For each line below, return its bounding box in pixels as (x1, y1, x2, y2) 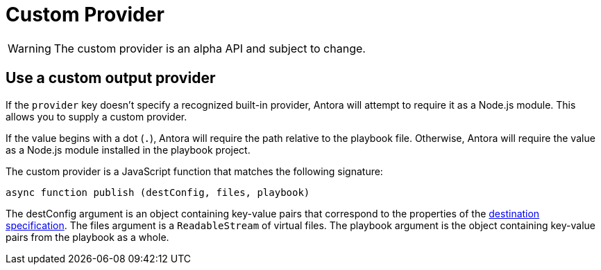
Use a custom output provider (6, 69, 216, 87)
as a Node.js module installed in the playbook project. (6, 143, 251, 156)
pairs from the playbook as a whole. (6, 231, 169, 243)
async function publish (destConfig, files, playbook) (6, 186, 310, 198)
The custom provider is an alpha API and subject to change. (53, 41, 366, 55)
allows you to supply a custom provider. (6, 110, 187, 123)
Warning (8, 41, 51, 55)
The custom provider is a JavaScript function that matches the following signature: (6, 165, 383, 177)
